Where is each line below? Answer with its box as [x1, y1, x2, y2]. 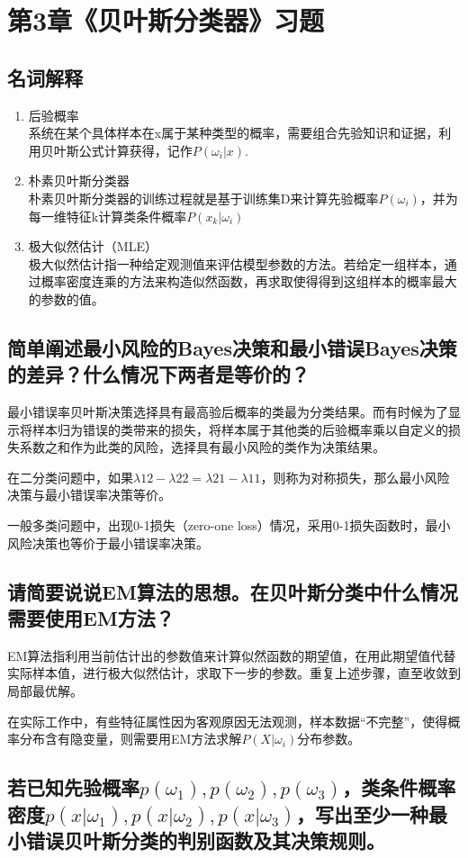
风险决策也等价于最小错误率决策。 [7, 533, 209, 552]
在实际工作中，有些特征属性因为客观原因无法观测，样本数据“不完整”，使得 [7, 711, 448, 730]
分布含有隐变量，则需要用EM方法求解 [19, 729, 242, 748]
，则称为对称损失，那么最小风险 [260, 467, 450, 486]
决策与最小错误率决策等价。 [7, 485, 171, 504]
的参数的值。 [28, 289, 104, 308]
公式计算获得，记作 [78, 140, 193, 159]
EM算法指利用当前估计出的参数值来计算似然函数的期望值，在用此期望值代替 [7, 646, 456, 664]
